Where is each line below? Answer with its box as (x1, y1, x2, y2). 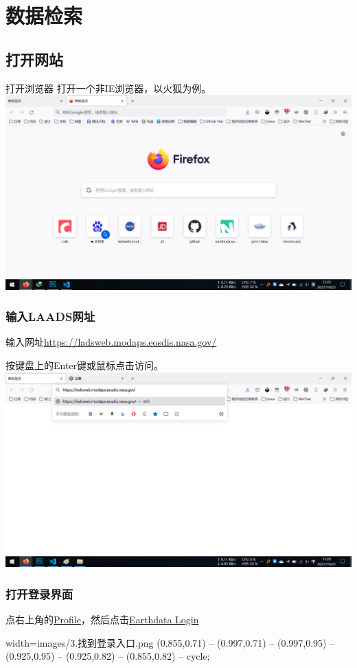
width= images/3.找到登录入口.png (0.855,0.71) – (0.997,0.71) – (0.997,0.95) (5, 635, 327, 649)
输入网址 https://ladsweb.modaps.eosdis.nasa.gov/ (5, 335, 217, 349)
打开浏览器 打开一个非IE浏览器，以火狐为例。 (5, 80, 211, 95)
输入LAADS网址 (5, 308, 95, 325)
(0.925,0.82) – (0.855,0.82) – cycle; (65, 649, 210, 663)
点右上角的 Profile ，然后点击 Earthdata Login (5, 612, 199, 626)
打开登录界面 (5, 585, 73, 602)
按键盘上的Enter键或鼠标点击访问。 (5, 358, 164, 372)
